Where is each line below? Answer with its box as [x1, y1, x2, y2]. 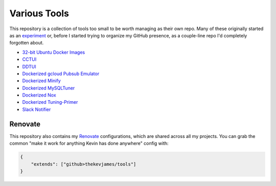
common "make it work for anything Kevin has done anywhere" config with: [9, 141, 169, 147]
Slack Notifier [22, 106, 51, 112]
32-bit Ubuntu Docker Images [22, 49, 85, 55]
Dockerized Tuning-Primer [22, 99, 78, 105]
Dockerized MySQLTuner [22, 85, 75, 91]
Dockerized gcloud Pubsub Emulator [22, 71, 100, 77]
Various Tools [9, 8, 69, 19]
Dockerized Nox [22, 92, 56, 98]
